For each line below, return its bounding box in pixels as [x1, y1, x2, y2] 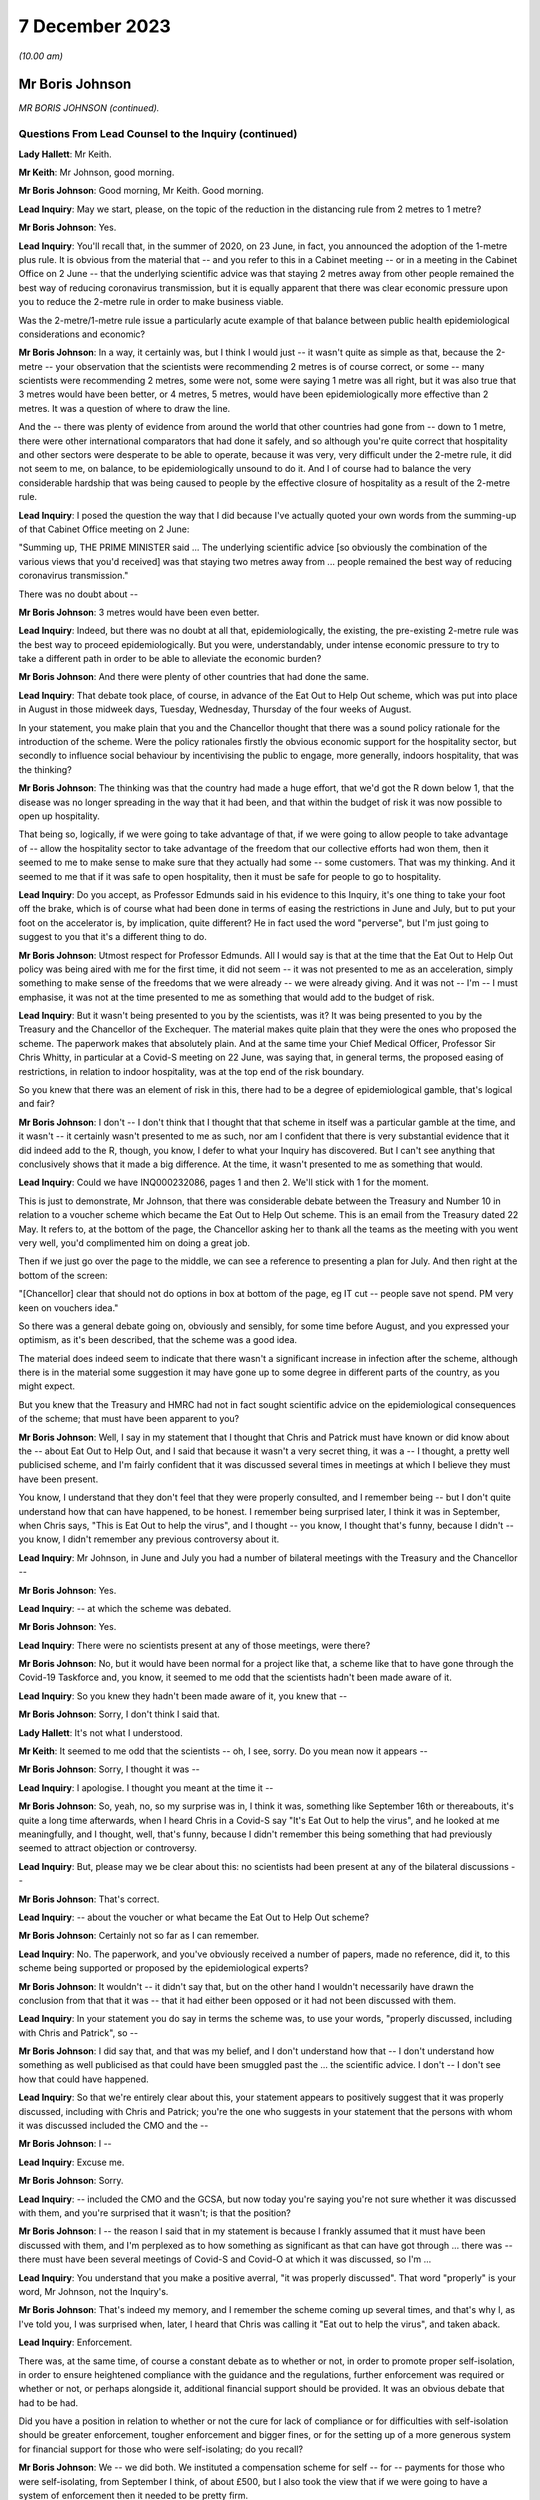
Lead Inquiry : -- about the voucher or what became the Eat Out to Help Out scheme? [18, 1911, 370, 1923]
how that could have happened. [18, 2073, 149, 2085]
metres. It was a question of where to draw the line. [18, 402, 231, 414]
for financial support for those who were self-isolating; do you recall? [18, 2443, 304, 2455]
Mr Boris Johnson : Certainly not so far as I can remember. [18, 1930, 260, 1942]
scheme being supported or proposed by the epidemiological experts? [18, 1962, 309, 1974]
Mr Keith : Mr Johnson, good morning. [18, 166, 175, 178]
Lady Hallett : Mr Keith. [18, 148, 112, 160]
